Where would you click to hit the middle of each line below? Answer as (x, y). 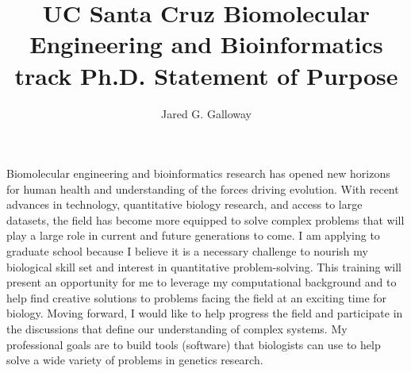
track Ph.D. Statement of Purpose (206, 75)
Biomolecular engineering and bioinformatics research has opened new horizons (198, 173)
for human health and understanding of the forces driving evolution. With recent (203, 188)
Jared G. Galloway (206, 113)
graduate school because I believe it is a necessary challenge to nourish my (187, 251)
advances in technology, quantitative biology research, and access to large (184, 204)
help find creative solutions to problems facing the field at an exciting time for (197, 297)
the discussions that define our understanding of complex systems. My (177, 329)
